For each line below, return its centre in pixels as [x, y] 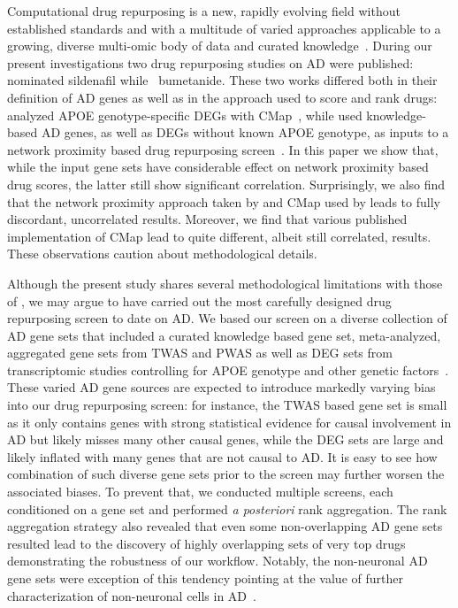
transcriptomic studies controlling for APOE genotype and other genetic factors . [228, 369]
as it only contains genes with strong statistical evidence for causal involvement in [229, 422]
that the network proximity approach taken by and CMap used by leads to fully [224, 201]
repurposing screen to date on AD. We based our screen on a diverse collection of [227, 318]
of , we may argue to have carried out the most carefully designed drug [199, 300]
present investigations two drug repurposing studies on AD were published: [210, 62]
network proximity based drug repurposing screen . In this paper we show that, [223, 149]
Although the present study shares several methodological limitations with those [225, 283]
